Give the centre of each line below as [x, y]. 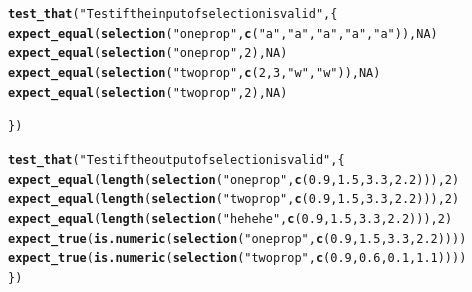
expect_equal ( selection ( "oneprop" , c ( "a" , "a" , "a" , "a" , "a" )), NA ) [223, 33]
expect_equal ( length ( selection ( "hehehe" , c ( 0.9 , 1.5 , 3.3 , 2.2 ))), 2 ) [230, 218]
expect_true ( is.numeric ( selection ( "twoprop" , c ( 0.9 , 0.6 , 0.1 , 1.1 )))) [237, 258]
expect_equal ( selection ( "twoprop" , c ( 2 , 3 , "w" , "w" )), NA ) [194, 72]
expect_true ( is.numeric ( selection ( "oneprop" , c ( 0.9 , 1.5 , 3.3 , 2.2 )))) [237, 238]
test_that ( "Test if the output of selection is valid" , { [176, 159]
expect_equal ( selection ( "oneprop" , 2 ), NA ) [148, 53]
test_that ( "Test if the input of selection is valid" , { [173, 14]
